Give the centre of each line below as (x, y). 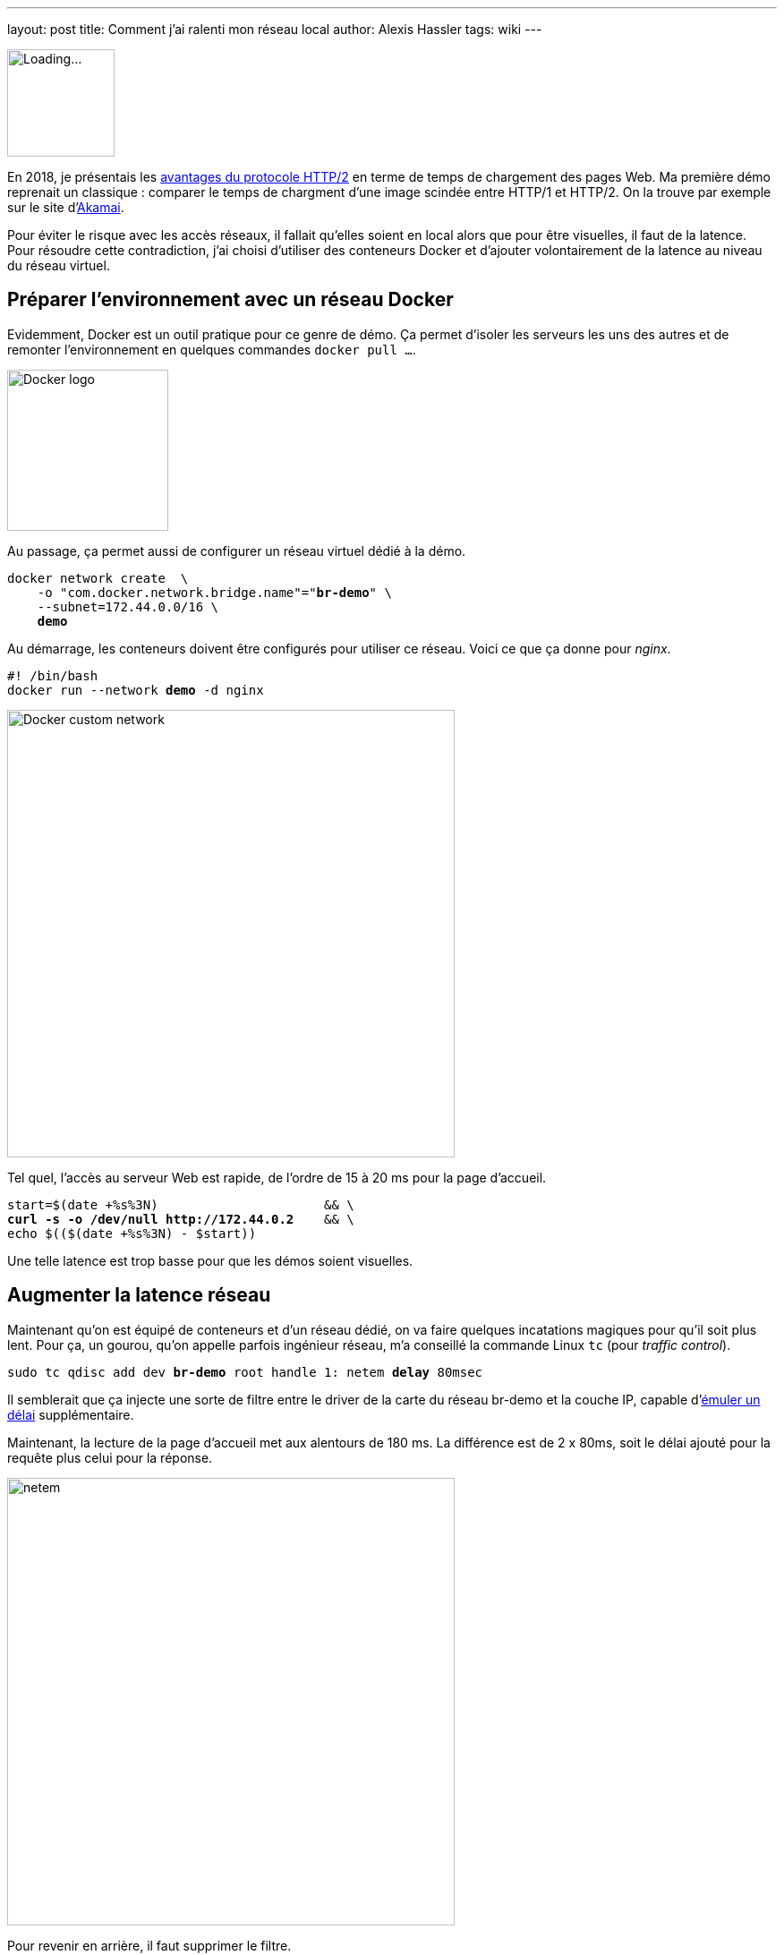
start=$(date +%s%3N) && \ (181, 1204)
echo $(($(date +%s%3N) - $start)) (132, 1233)
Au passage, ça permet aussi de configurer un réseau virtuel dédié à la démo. (237, 551)
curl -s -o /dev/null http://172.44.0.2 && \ (181, 1219)
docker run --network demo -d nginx (136, 690)
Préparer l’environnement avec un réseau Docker (230, 300)
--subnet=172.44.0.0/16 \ (128, 606)
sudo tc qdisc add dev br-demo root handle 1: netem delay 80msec (245, 1372)
